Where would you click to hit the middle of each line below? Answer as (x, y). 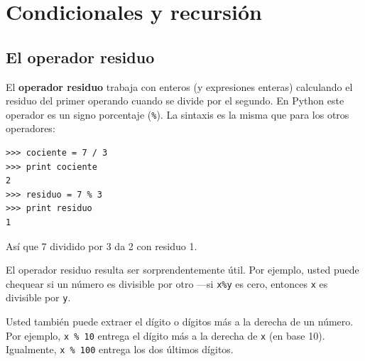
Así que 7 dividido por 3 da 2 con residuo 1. (102, 246)
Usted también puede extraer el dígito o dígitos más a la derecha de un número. (180, 322)
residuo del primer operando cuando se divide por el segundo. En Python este (175, 101)
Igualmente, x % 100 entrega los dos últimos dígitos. (120, 349)
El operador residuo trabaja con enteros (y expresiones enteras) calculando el (179, 86)
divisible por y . (38, 297)
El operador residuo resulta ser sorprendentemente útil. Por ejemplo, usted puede (182, 270)
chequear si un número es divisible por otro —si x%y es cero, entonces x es (167, 283)
